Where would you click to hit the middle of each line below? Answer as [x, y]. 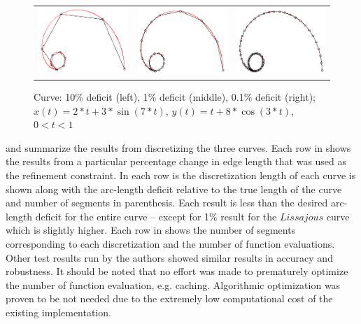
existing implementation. [58, 312]
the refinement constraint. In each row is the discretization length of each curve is [181, 175]
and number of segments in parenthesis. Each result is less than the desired [167, 203]
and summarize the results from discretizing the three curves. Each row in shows [178, 147]
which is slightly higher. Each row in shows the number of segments [151, 230]
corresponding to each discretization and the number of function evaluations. [170, 243]
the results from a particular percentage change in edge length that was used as [176, 161]
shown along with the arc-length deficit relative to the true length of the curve [174, 189]
